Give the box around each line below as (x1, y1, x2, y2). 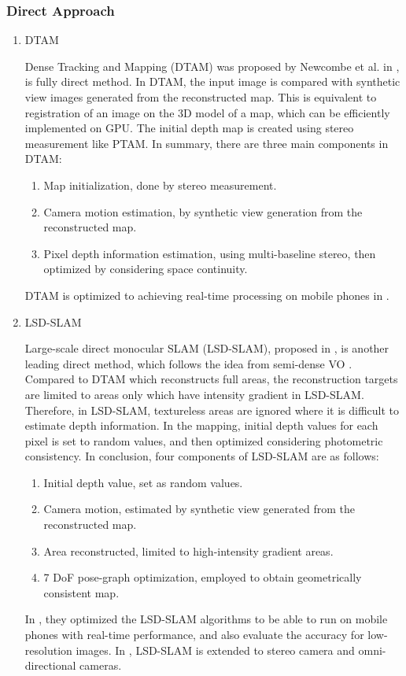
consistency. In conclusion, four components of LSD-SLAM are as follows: (24, 448, 379, 464)
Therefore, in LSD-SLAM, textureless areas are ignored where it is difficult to (24, 401, 399, 418)
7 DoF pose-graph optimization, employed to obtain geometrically (43, 569, 362, 585)
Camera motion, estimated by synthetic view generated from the (43, 501, 355, 517)
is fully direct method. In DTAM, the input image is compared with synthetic (24, 73, 400, 90)
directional (24, 657, 76, 674)
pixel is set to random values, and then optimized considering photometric (24, 432, 383, 449)
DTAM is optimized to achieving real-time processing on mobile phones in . (24, 286, 389, 303)
